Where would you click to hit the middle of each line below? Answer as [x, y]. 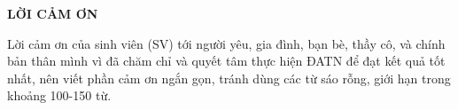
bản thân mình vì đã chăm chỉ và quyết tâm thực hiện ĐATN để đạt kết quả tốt [226, 61]
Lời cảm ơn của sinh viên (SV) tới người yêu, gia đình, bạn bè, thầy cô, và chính [226, 43]
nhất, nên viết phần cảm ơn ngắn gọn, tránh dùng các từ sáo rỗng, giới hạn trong [229, 78]
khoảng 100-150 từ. [59, 95]
